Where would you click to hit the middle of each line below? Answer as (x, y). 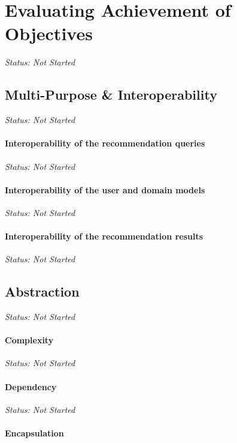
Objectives (49, 33)
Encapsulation (34, 433)
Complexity (29, 340)
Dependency (31, 386)
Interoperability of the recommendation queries (105, 143)
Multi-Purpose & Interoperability (111, 95)
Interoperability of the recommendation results (104, 236)
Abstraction (42, 291)
